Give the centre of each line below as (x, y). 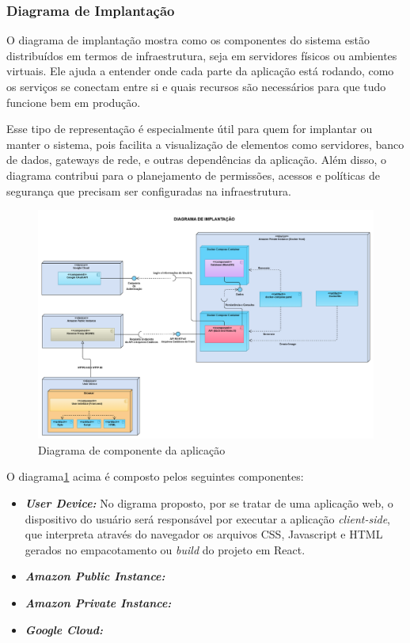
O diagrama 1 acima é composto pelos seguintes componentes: (155, 476)
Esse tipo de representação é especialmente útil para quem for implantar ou (190, 129)
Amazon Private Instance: (98, 602)
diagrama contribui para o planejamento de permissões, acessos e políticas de (193, 175)
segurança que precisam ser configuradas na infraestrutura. (149, 190)
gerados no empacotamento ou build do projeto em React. (165, 549)
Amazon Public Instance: (95, 576)
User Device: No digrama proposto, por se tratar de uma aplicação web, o (209, 502)
